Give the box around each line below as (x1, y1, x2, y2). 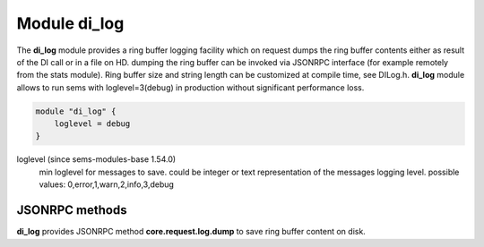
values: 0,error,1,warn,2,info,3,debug (39, 179, 175, 190)
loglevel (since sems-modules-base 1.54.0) (16, 154, 177, 165)
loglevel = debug (54, 119, 131, 129)
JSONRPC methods (16, 202, 127, 218)
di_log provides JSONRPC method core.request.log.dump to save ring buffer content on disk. (16, 226, 367, 237)
